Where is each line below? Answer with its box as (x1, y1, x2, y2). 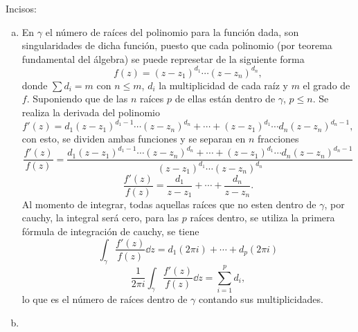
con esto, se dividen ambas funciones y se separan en (21, 131, 246, 146)
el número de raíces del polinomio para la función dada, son (45, 24, 299, 39)
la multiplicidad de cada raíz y (159, 77, 288, 92)
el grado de (303, 77, 350, 92)
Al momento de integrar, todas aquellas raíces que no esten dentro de (21, 196, 316, 211)
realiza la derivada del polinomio (21, 105, 161, 120)
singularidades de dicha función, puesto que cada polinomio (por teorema (21, 38, 332, 53)
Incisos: (6, 1, 37, 15)
